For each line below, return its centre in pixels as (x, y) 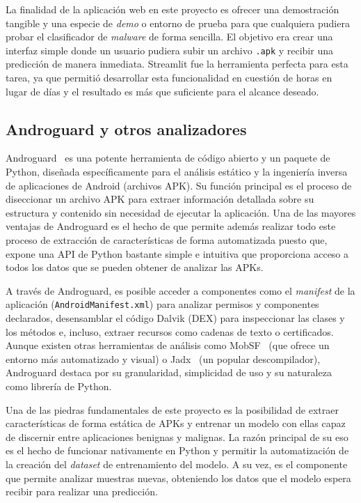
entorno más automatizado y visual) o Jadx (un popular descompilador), (163, 358)
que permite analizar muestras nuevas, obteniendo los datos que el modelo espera (178, 478)
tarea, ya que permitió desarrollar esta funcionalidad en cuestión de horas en (169, 78)
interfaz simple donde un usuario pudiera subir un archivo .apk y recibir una (169, 50)
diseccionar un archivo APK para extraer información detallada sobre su (160, 199)
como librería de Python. (59, 386)
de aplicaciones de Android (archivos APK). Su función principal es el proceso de (179, 185)
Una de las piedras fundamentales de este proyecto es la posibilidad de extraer (172, 409)
